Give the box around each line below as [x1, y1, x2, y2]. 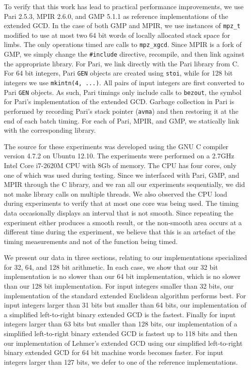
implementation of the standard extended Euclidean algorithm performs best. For [4, 290, 246, 300]
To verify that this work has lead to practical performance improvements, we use [4, 1, 244, 11]
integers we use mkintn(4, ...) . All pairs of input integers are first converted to [4, 77, 244, 87]
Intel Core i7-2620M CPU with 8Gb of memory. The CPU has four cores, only [4, 160, 236, 170]
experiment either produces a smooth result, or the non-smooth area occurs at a [4, 217, 242, 227]
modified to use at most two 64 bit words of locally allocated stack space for [4, 30, 230, 40]
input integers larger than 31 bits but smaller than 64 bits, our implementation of [4, 300, 247, 310]
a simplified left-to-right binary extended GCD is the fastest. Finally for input [4, 309, 236, 319]
